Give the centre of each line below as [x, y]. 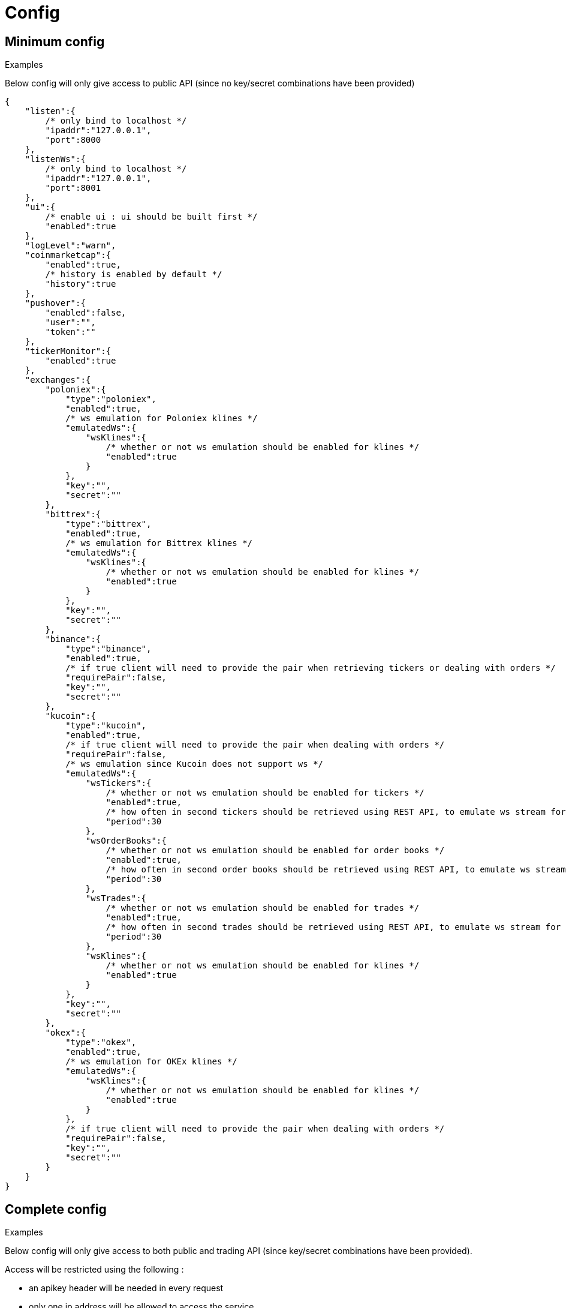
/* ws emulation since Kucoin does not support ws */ [195, 764]
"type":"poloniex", [111, 399]
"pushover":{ [55, 303]
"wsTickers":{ [118, 783]
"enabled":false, [86, 313]
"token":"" [70, 332]
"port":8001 [73, 188]
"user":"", [70, 322]
